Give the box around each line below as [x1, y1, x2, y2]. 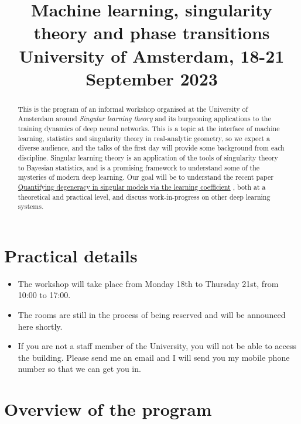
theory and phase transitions [33, 20, 270, 45]
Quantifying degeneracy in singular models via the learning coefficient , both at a [18, 182, 266, 192]
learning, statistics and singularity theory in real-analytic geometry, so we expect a [18, 133, 270, 143]
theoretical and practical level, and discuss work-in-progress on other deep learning [18, 192, 271, 201]
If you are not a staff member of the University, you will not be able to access [18, 340, 296, 352]
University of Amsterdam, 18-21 [19, 43, 285, 67]
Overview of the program [4, 397, 212, 421]
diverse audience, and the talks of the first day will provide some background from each [18, 143, 285, 153]
